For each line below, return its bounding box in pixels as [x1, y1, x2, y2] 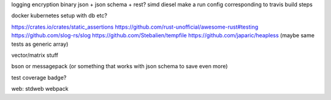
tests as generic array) [11, 40, 69, 48]
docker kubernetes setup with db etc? [11, 12, 107, 20]
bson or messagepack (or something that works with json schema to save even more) [11, 63, 228, 70]
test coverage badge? [11, 74, 67, 81]
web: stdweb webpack [11, 85, 69, 93]
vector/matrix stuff [11, 51, 58, 59]
